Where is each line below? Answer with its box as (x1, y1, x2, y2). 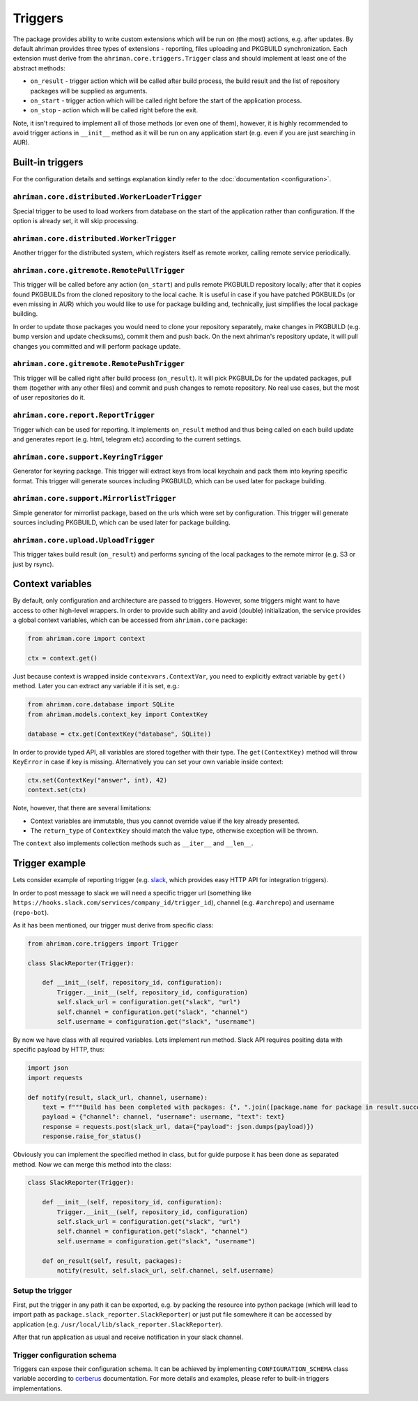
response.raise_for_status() (42, 1133, 142, 1140)
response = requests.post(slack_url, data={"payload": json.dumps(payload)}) (42, 1123, 315, 1130)
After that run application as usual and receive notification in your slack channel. (13, 1333, 244, 1341)
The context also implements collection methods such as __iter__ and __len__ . (13, 839, 254, 847)
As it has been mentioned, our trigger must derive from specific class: (13, 921, 214, 929)
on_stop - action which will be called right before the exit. (30, 106, 199, 114)
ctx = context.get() (27, 654, 98, 662)
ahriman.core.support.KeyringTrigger (13, 452, 164, 462)
